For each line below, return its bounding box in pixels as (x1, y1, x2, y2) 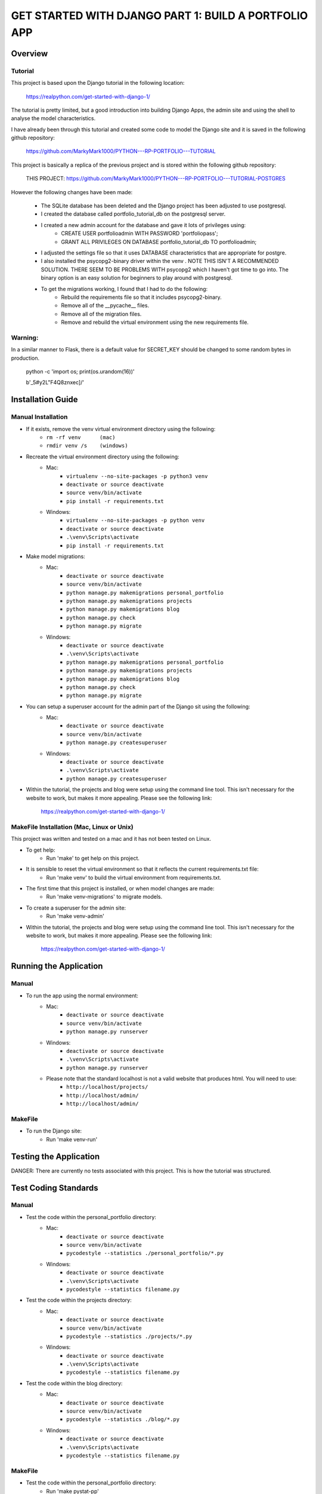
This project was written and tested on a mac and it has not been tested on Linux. (11, 835, 212, 843)
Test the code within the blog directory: (26, 1379, 123, 1386)
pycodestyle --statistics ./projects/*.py (66, 1333, 193, 1340)
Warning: (11, 333, 39, 342)
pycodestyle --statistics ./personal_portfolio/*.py (66, 1250, 224, 1257)
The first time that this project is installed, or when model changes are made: (26, 885, 215, 892)
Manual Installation (11, 413, 68, 421)
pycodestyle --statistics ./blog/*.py (66, 1416, 180, 1423)
